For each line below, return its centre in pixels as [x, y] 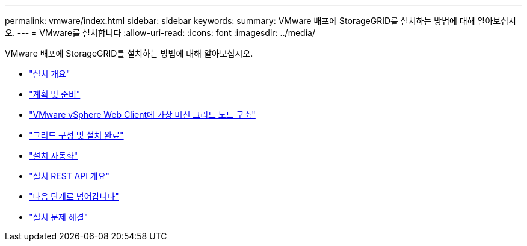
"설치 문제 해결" [59, 217]
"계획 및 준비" [55, 94]
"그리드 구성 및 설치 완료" [76, 135]
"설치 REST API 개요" [69, 176]
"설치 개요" [50, 74]
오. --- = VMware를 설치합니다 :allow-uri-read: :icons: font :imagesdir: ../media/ [160, 33]
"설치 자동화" [54, 155]
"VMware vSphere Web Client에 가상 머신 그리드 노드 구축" [142, 115]
